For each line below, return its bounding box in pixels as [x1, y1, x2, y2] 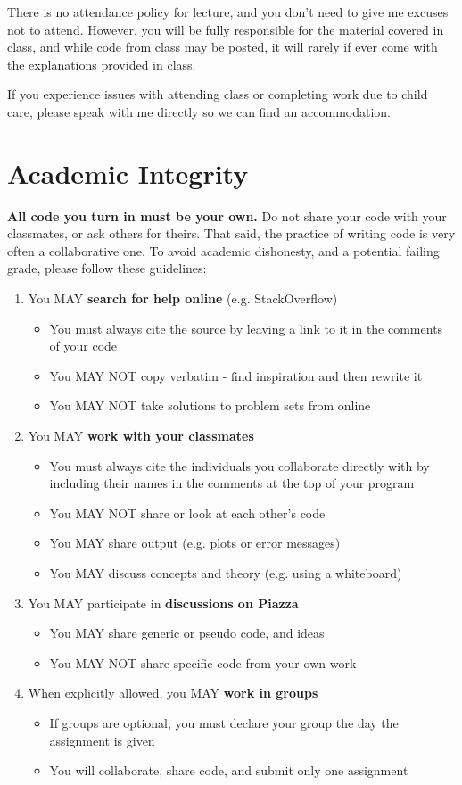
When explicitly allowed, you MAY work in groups [28, 683, 318, 702]
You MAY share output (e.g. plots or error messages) [49, 533, 341, 552]
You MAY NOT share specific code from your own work [49, 653, 357, 672]
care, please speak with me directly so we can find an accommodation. [7, 102, 391, 120]
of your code [49, 336, 118, 355]
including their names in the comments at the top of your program [49, 474, 415, 492]
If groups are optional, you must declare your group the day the [49, 713, 399, 731]
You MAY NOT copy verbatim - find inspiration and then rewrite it [49, 366, 423, 384]
